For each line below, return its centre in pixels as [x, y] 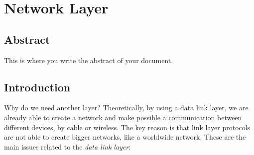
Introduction [37, 87]
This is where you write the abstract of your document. [89, 60]
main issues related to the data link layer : [67, 146]
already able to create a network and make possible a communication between [123, 117]
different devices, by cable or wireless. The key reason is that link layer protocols [127, 127]
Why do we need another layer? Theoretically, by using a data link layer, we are [126, 108]
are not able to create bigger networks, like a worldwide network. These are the [125, 137]
